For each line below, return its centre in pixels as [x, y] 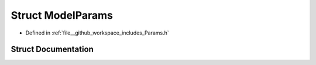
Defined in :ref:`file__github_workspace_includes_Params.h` [97, 33]
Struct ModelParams [62, 15]
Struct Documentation [52, 49]
